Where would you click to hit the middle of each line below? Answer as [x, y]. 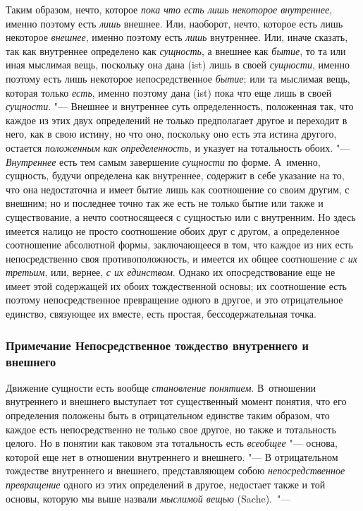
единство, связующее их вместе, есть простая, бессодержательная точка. [161, 314]
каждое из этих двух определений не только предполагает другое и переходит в [177, 120]
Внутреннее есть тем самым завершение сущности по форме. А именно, [163, 161]
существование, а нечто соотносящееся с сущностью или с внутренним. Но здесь [181, 216]
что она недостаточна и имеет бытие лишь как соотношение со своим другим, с [178, 189]
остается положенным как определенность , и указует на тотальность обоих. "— [178, 147]
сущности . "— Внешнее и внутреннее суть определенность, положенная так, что [180, 106]
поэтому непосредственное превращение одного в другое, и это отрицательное [174, 300]
